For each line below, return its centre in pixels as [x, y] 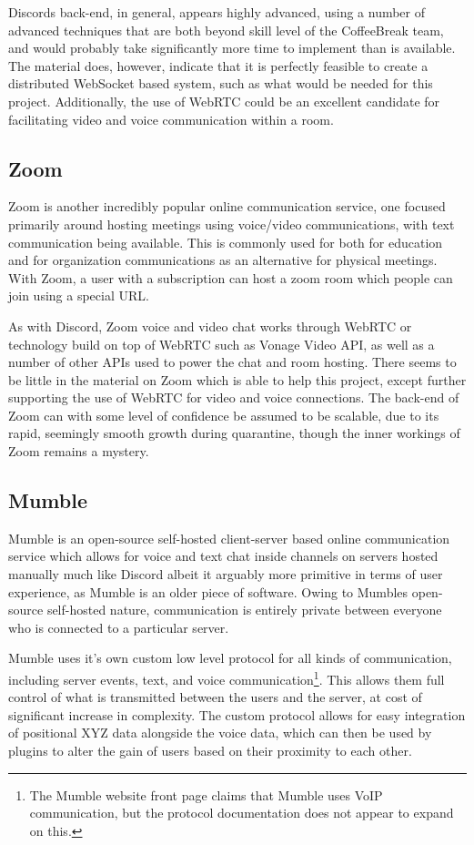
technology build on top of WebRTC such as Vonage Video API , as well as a [222, 344]
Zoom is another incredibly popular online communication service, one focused [227, 206]
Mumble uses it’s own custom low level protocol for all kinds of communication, [230, 658]
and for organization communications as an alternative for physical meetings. [223, 260]
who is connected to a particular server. [119, 627]
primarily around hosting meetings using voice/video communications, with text [232, 224]
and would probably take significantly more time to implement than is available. [232, 48]
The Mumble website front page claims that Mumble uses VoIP [206, 794]
